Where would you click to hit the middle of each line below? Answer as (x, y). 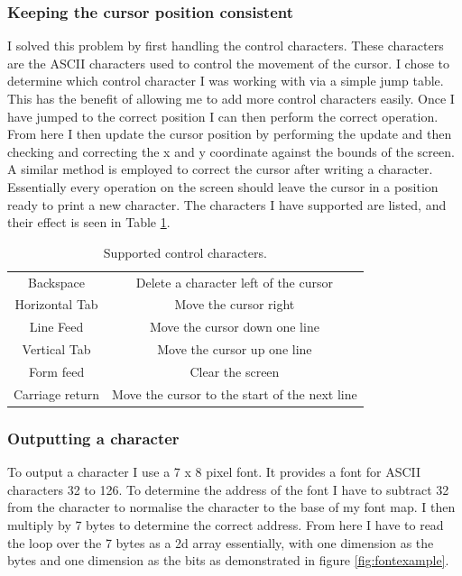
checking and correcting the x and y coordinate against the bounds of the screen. (231, 151)
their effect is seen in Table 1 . (89, 222)
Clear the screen (235, 371)
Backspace (56, 282)
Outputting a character (93, 438)
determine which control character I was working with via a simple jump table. (226, 81)
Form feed (56, 371)
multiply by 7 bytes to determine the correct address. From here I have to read (226, 524)
